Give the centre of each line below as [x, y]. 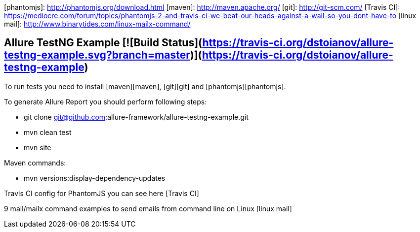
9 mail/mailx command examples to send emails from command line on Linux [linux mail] [148, 208]
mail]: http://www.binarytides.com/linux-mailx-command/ [97, 24]
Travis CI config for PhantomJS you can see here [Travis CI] [102, 193]
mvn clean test [48, 132]
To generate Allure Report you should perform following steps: [105, 101]
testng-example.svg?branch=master [97, 55]
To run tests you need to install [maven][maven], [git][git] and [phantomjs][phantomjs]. [145, 86]
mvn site [38, 147]
